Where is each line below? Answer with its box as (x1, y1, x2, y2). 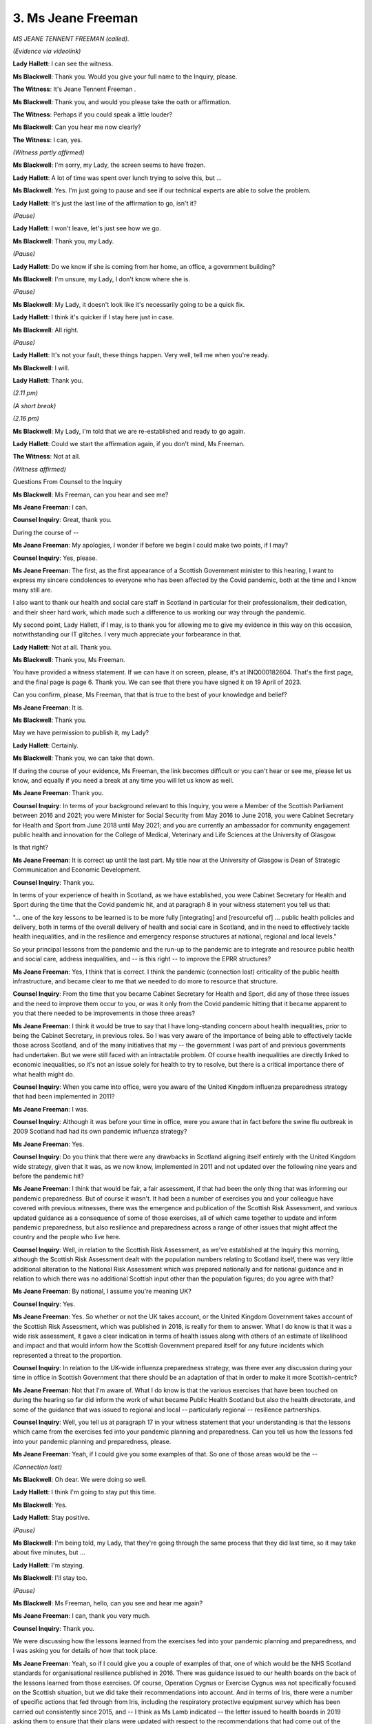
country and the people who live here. (12, 1233, 121, 1241)
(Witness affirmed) (12, 465, 67, 473)
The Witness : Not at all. (12, 452, 81, 461)
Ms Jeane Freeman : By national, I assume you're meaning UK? (12, 1287, 192, 1296)
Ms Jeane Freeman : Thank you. (12, 789, 104, 797)
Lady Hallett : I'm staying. (12, 1561, 85, 1569)
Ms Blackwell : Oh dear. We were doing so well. (12, 1475, 147, 1483)
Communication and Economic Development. (12, 865, 141, 874)
